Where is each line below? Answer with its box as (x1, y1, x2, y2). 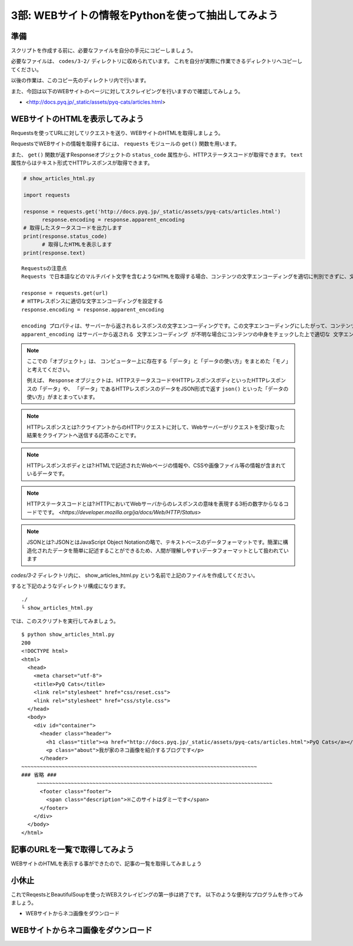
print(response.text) (23, 249, 86, 256)
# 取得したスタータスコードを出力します (23, 225, 123, 231)
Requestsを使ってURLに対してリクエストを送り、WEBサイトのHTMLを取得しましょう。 (11, 129, 224, 136)
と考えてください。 (26, 366, 73, 373)
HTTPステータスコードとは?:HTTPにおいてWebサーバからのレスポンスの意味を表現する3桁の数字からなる (26, 500, 284, 507)
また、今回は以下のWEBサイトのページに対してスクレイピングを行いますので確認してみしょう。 (11, 87, 244, 94)
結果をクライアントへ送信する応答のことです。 (26, 432, 139, 439)
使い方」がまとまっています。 (26, 393, 98, 400)
